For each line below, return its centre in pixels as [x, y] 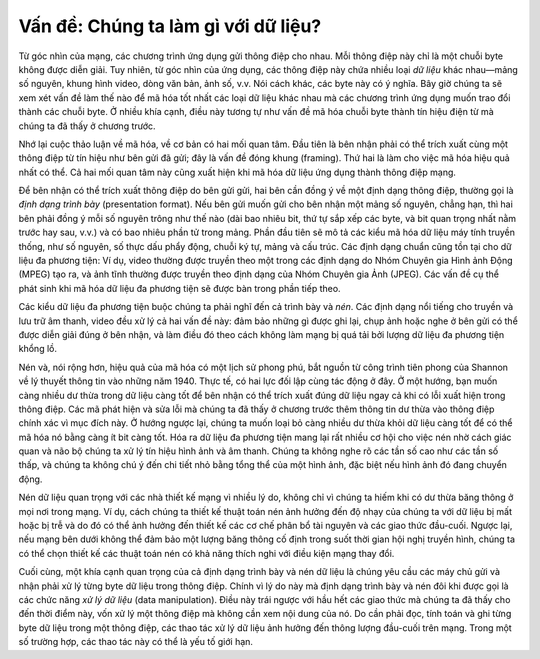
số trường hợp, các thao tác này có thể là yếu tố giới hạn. [136, 642]
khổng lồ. [37, 349]
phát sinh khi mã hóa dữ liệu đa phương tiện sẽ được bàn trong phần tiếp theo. [179, 288]
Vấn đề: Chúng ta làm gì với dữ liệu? [170, 26]
